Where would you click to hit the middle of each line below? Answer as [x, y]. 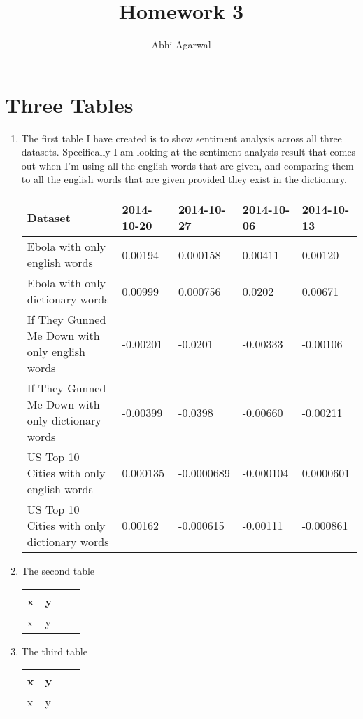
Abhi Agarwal [181, 44]
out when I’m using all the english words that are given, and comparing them [187, 165]
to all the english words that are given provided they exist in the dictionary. [184, 179]
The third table [54, 651]
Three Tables [69, 104]
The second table [58, 571]
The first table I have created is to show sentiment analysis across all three [181, 138]
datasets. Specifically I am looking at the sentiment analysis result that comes [188, 152]
